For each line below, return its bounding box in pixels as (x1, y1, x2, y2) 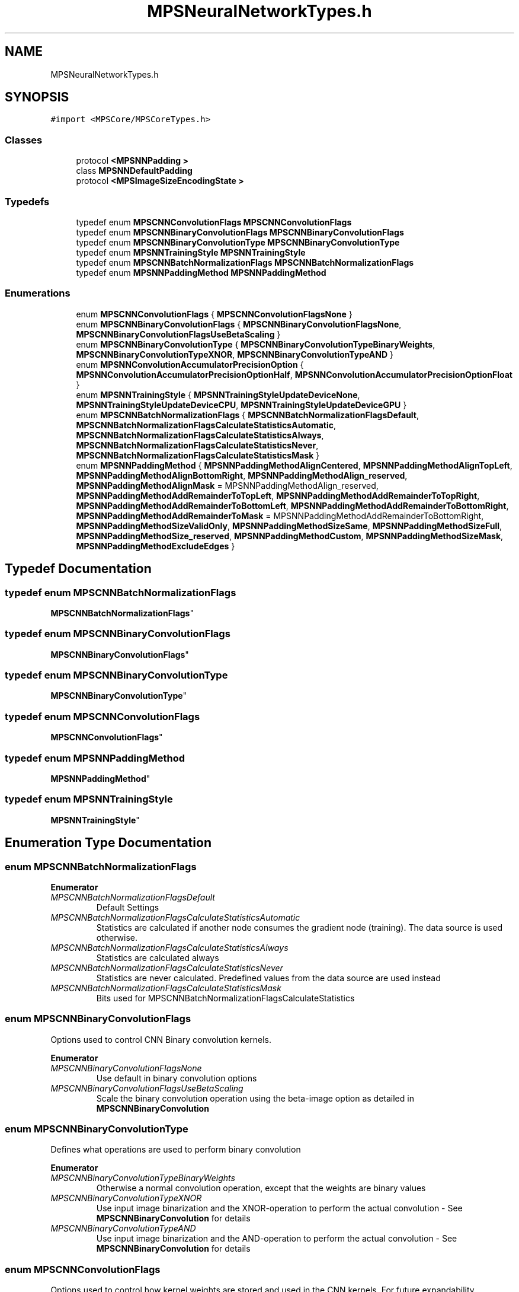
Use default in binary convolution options (96, 1073, 257, 1083)
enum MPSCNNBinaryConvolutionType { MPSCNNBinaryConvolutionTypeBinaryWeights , (76, 339, 435, 349)
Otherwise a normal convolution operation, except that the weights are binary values (96, 1183, 426, 1194)
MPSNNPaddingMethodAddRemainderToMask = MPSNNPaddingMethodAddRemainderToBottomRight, (76, 510, 484, 521)
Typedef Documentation (5, 561, 152, 577)
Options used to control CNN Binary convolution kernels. (50, 1034, 271, 1045)
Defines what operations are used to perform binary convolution (50, 1144, 301, 1155)
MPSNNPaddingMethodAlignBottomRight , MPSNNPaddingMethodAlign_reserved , (76, 470, 408, 480)
